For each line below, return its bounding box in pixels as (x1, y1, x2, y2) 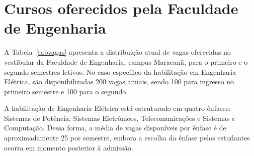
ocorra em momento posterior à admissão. (4, 142, 133, 152)
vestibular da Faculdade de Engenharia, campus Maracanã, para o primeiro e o (4, 56, 248, 67)
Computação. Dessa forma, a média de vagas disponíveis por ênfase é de (4, 122, 226, 133)
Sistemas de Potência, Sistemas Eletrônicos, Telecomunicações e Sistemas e (4, 112, 235, 123)
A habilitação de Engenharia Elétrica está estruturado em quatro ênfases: (4, 103, 231, 113)
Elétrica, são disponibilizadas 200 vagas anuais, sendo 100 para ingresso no (4, 76, 234, 87)
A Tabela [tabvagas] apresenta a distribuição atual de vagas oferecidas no (4, 47, 231, 57)
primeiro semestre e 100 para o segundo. (4, 86, 128, 96)
